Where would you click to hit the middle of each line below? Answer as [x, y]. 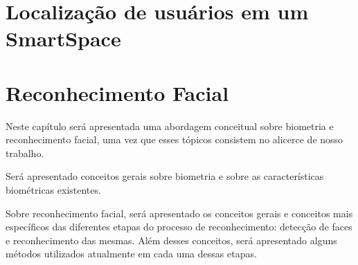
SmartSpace [63, 38]
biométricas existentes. [53, 190]
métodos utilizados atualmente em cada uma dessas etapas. [131, 254]
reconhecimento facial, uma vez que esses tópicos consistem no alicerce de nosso [174, 139]
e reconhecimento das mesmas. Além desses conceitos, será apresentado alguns [171, 240]
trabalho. [25, 153]
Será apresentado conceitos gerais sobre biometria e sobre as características [165, 176]
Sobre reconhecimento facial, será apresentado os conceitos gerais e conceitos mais [179, 213]
